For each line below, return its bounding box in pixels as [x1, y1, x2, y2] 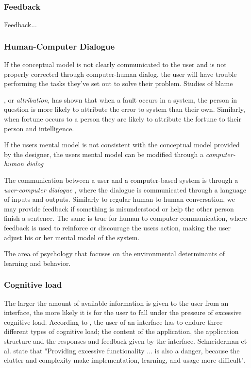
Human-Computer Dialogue [4, 40, 115, 52]
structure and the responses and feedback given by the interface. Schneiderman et [4, 335, 247, 346]
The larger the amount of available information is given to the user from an [4, 298, 229, 308]
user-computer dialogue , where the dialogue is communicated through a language [4, 184, 246, 194]
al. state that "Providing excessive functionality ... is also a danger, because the [4, 345, 240, 355]
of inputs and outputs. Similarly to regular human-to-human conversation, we [4, 194, 235, 204]
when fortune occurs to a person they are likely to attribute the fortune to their [4, 114, 241, 123]
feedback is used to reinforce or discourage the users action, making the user [4, 222, 231, 232]
